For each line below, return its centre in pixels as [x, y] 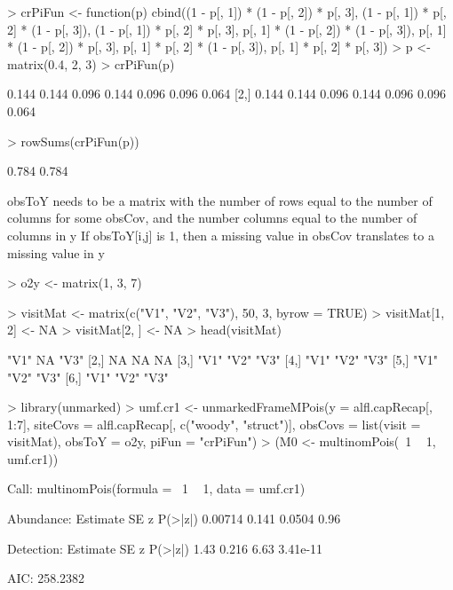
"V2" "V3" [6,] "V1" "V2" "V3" [88, 377]
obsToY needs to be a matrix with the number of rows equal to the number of [220, 200]
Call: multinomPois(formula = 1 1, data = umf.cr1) [156, 488]
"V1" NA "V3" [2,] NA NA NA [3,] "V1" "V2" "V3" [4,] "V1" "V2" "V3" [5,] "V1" [223, 359]
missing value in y [56, 252]
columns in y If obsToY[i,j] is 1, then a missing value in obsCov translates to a [221, 235]
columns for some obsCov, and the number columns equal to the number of [212, 218]
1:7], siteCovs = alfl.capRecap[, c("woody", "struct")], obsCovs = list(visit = [214, 424]
